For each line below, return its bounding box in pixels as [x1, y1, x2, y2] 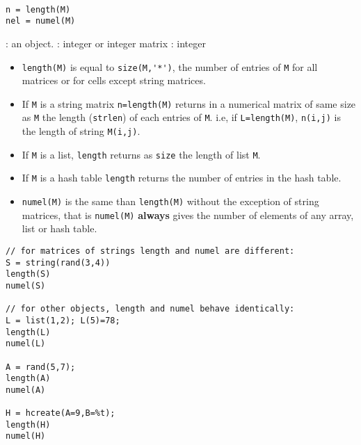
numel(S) [6, 280, 46, 291]
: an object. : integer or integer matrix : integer [6, 35, 206, 50]
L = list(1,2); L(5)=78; [6, 315, 120, 325]
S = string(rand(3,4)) [6, 257, 111, 268]
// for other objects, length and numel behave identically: [6, 304, 295, 314]
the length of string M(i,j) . [22, 124, 141, 138]
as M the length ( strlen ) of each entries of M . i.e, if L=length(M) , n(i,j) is [22, 110, 341, 124]
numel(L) [6, 339, 46, 349]
